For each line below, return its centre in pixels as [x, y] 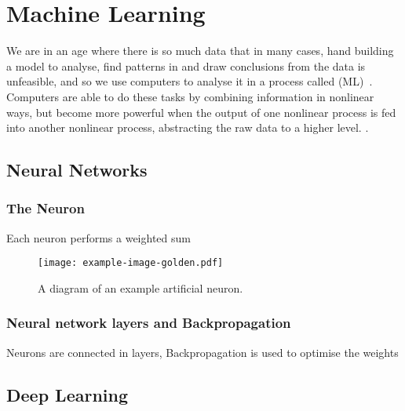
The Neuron [46, 208]
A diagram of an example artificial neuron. [140, 287]
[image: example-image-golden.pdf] [131, 263]
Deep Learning [67, 394]
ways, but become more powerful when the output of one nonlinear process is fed [201, 112]
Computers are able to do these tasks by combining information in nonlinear [190, 96]
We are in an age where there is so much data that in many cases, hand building [200, 51]
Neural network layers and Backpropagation [149, 323]
